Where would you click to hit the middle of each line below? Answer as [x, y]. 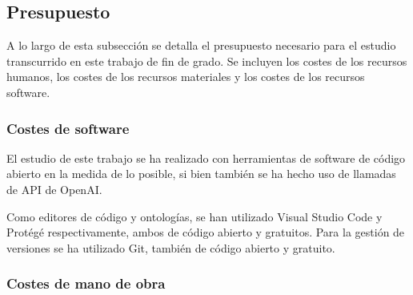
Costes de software [68, 128]
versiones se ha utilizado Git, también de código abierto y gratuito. [171, 247]
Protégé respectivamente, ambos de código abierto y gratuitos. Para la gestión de [206, 232]
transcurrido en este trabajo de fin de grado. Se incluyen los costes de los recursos [207, 61]
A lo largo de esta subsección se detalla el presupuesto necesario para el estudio [201, 45]
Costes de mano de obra [86, 283]
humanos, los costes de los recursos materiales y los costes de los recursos [186, 77]
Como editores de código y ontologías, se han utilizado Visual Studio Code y [194, 216]
